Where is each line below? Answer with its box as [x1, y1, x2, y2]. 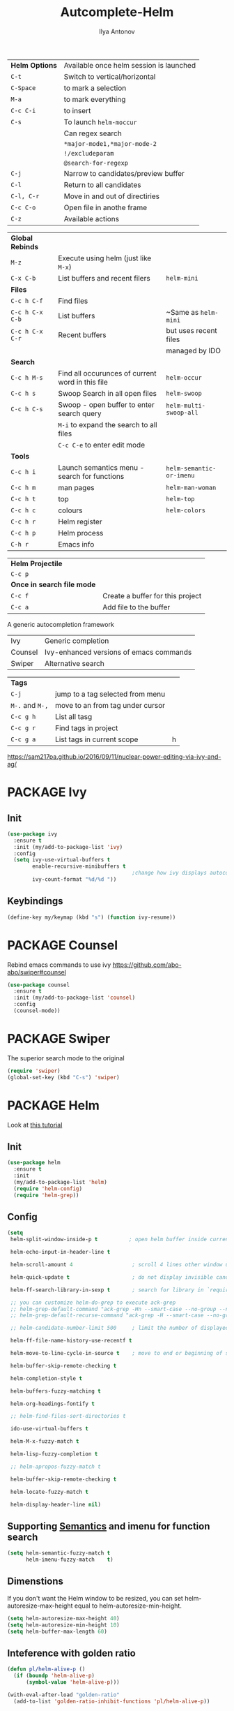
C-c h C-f [10, 297, 43, 304]
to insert [63, 105, 91, 115]
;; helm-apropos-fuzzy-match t [10, 1463, 101, 1470]
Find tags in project [54, 723, 118, 733]
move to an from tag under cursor [54, 700, 166, 710]
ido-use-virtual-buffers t [10, 1425, 89, 1432]
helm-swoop [166, 389, 202, 397]
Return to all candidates [63, 179, 141, 189]
